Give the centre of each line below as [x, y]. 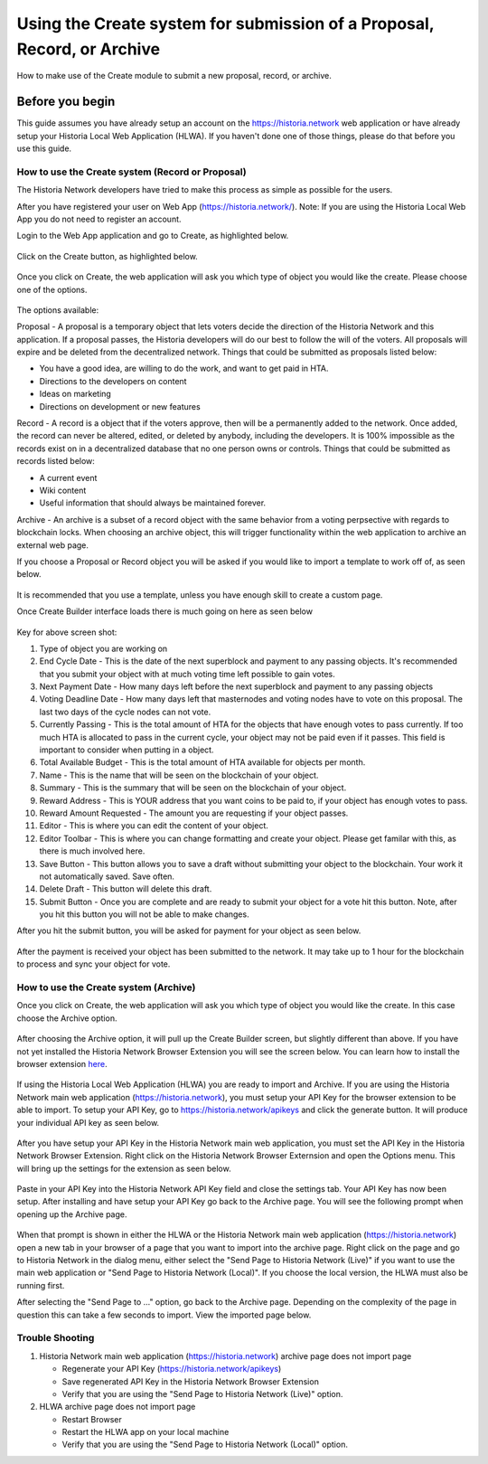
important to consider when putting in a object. [127, 750]
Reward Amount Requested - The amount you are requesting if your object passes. [194, 813]
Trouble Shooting [56, 1338]
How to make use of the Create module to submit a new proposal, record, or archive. [174, 76]
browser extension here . [62, 1063]
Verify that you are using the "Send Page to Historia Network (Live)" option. [202, 1393]
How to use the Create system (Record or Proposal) [132, 172]
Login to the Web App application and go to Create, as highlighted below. [153, 236]
